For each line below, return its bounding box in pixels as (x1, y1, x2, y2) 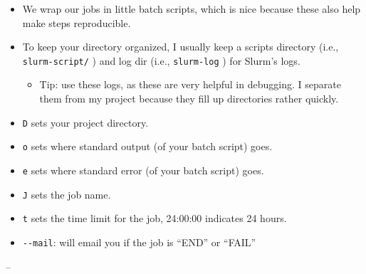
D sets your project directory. (22, 115, 149, 130)
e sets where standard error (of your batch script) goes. (22, 162, 264, 177)
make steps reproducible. (22, 15, 131, 30)
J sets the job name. (22, 186, 111, 201)
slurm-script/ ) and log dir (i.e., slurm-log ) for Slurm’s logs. (22, 53, 300, 68)
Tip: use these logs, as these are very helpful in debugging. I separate (39, 77, 341, 92)
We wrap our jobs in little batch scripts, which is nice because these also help (22, 1, 361, 16)
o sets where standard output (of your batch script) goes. (22, 139, 273, 154)
